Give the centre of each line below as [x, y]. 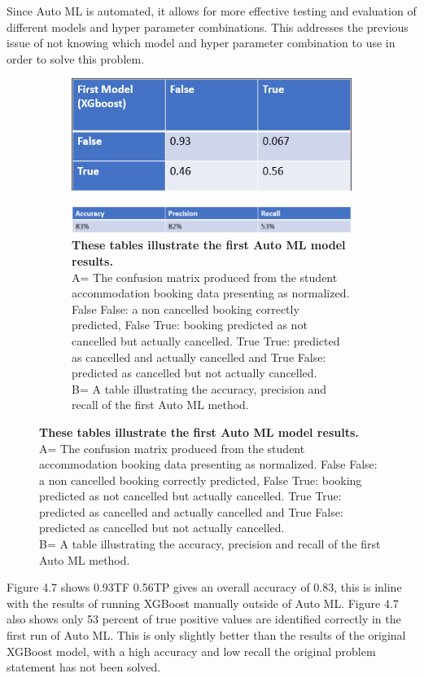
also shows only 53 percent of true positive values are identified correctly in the [204, 619]
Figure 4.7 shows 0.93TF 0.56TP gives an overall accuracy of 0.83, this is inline [204, 587]
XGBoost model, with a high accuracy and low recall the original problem [191, 651]
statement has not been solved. [84, 667]
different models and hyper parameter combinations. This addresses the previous [208, 26]
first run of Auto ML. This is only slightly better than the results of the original [206, 635]
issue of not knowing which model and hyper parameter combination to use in [201, 43]
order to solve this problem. [76, 58]
